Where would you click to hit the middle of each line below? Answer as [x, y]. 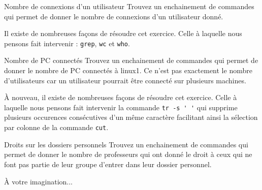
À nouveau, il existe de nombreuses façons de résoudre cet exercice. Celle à [121, 97]
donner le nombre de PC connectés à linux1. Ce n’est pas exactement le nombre [128, 70]
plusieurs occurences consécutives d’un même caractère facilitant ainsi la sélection [131, 117]
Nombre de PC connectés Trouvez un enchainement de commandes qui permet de [131, 60]
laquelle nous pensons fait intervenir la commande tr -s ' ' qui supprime [121, 107]
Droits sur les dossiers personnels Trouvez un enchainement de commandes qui [126, 144]
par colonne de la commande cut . [56, 127]
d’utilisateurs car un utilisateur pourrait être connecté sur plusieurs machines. [125, 80]
